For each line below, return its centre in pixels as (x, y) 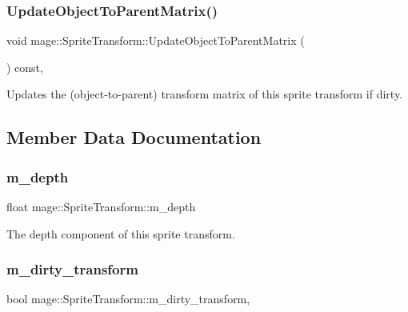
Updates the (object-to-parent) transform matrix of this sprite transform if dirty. (205, 94)
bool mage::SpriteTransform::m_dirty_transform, (128, 299)
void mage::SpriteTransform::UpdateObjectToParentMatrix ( (156, 40)
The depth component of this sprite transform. (121, 233)
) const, (25, 67)
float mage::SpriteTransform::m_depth (101, 206)
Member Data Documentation (134, 137)
